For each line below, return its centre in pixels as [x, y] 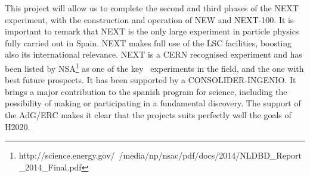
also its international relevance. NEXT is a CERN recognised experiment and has [154, 54]
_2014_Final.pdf [50, 167]
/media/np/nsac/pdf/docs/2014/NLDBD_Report [210, 155]
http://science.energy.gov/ [67, 155]
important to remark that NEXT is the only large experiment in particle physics [152, 31]
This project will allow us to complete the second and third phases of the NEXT [152, 8]
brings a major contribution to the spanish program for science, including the [146, 91]
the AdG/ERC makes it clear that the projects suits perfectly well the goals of [148, 115]
